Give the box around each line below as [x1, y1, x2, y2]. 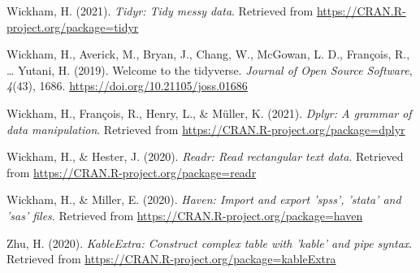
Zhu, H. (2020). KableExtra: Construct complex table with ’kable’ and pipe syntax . [6, 234, 413, 251]
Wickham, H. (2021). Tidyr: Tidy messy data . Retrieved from [6, 2, 314, 19]
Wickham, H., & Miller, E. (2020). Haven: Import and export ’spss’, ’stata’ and [6, 191, 401, 208]
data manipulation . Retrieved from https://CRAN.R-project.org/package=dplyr [6, 120, 405, 137]
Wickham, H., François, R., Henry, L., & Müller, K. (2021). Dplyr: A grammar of [6, 104, 412, 121]
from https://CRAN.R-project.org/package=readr [6, 163, 257, 180]
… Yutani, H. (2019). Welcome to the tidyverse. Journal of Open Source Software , [6, 61, 413, 78]
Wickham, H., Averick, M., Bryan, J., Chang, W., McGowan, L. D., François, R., [6, 45, 410, 63]
